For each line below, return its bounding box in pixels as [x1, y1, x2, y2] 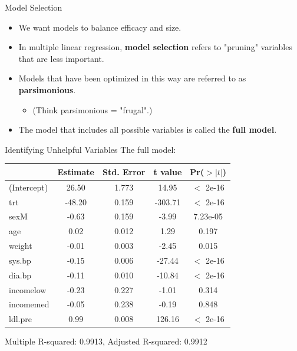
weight [9, 240, 32, 252]
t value [153, 165, 182, 178]
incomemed [9, 298, 49, 310]
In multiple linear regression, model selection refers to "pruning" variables [18, 41, 292, 53]
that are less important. [18, 52, 104, 64]
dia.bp [9, 268, 32, 281]
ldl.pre [9, 313, 32, 325]
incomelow [9, 283, 47, 296]
